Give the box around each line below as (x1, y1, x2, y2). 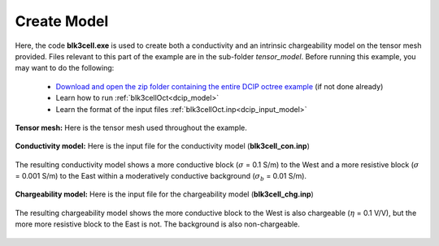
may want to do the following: (15, 63, 115, 73)
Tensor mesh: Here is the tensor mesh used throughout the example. (15, 123, 248, 132)
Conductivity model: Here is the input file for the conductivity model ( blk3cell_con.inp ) (15, 141, 311, 151)
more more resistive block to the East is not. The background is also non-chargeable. (15, 219, 301, 229)
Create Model (15, 12, 109, 30)
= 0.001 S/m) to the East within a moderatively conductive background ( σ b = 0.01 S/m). (15, 171, 307, 183)
